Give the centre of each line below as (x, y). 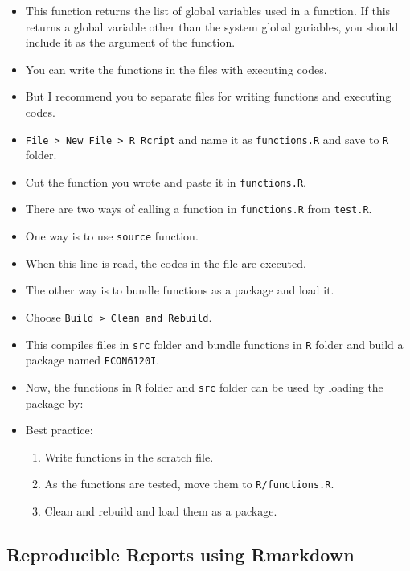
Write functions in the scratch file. (129, 456)
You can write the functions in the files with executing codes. (176, 69)
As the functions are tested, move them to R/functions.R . (189, 484)
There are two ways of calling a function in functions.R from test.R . (199, 209)
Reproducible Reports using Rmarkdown (180, 555)
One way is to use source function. (112, 236)
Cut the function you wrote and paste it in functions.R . (166, 181)
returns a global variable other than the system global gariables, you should (212, 26)
